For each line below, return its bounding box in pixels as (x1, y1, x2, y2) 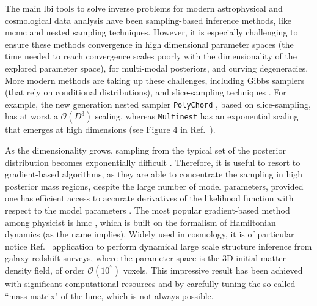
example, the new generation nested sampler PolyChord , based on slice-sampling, (5, 97, 311, 110)
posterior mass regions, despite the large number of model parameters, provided (5, 179, 304, 192)
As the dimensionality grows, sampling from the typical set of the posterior (5, 144, 286, 156)
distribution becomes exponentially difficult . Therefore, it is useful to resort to (5, 155, 301, 168)
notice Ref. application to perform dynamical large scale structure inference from (5, 239, 312, 252)
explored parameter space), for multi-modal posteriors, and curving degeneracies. (5, 61, 308, 74)
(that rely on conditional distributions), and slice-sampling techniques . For (5, 86, 286, 99)
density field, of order (5, 263, 85, 276)
